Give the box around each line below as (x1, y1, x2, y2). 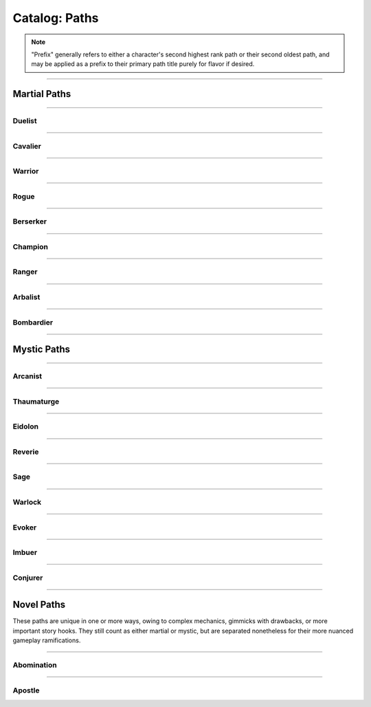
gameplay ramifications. (12, 636, 81, 644)
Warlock (12, 497, 42, 507)
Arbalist (12, 292, 41, 302)
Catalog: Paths (12, 10, 99, 25)
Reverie (12, 447, 39, 457)
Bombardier (12, 317, 54, 327)
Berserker (12, 217, 47, 226)
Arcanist (12, 371, 43, 381)
